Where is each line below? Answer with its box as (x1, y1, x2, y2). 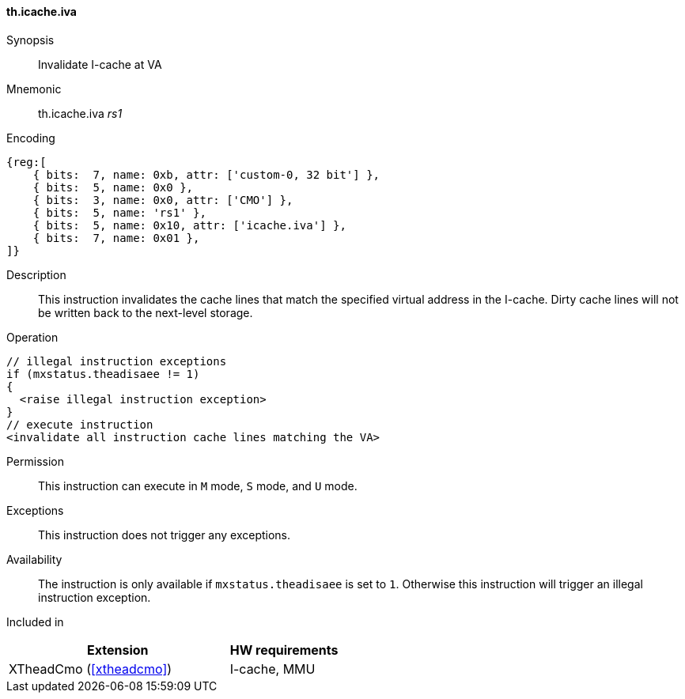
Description (6, 267, 66, 281)
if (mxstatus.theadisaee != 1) (6, 367, 200, 380)
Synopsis (6, 32, 55, 47)
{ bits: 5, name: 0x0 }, (32, 180, 194, 194)
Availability (6, 552, 62, 566)
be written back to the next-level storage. (38, 305, 253, 319)
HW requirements (229, 641, 339, 658)
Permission (6, 454, 65, 468)
